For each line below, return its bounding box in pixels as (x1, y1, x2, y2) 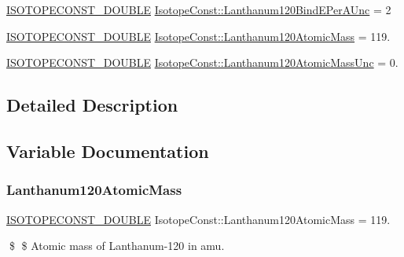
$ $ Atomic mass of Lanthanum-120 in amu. (9, 237, 225, 254)
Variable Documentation (6, 138, 209, 163)
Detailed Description (6, 93, 178, 117)
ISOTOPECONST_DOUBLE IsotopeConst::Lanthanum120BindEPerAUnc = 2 (6, 2, 391, 17)
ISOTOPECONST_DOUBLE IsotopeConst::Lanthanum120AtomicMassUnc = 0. (6, 54, 398, 71)
